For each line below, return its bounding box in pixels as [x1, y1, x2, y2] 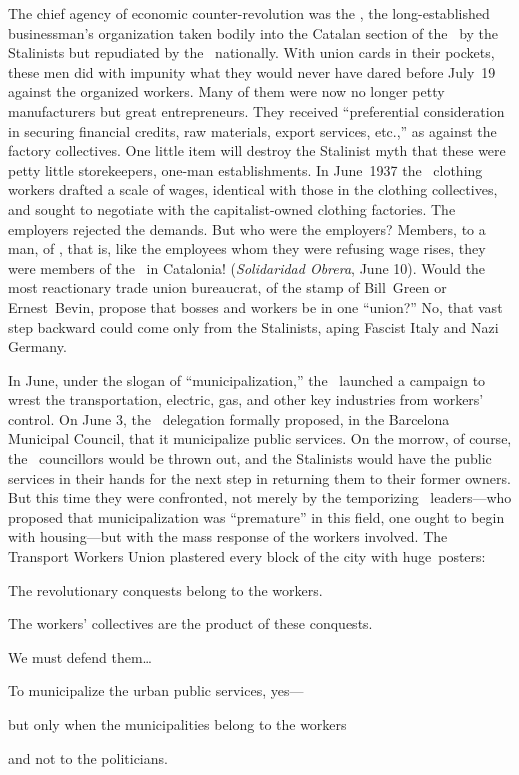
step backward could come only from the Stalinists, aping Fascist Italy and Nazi [8, 316, 499, 337]
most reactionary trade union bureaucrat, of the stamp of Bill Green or [8, 277, 447, 298]
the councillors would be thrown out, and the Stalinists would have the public [8, 448, 492, 469]
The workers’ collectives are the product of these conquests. [8, 613, 373, 634]
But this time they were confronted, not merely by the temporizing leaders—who [8, 487, 512, 508]
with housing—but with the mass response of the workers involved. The [8, 526, 448, 547]
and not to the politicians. [8, 747, 168, 768]
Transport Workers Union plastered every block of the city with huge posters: [8, 546, 486, 567]
